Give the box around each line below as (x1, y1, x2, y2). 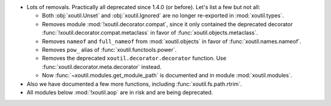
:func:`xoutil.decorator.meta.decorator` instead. (42, 63, 162, 70)
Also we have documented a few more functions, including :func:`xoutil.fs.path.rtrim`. (26, 80, 242, 88)
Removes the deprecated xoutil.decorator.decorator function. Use (42, 55, 227, 62)
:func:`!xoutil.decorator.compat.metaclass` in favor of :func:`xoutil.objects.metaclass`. (42, 29, 259, 37)
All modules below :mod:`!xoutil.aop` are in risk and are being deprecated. (26, 88, 213, 96)
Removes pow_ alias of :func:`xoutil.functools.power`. (42, 46, 177, 53)
